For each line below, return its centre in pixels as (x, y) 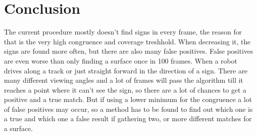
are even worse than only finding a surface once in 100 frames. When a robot (121, 60)
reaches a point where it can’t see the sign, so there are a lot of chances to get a (125, 89)
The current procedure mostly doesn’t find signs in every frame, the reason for (123, 32)
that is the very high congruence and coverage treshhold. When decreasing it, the (127, 41)
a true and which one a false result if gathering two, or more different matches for (128, 118)
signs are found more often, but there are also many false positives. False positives (129, 51)
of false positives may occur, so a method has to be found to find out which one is (128, 109)
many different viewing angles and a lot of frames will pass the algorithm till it (124, 80)
